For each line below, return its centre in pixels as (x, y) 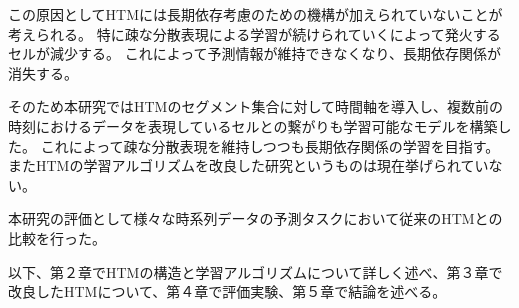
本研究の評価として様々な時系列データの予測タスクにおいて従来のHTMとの (255, 218)
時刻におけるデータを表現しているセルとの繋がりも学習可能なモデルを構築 (253, 125)
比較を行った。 (57, 237)
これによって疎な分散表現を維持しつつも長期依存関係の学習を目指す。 (270, 145)
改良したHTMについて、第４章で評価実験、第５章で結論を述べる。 (227, 291)
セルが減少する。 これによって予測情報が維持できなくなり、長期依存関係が (254, 53)
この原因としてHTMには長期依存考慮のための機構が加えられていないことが (255, 14)
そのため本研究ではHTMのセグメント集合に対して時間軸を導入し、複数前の (256, 106)
